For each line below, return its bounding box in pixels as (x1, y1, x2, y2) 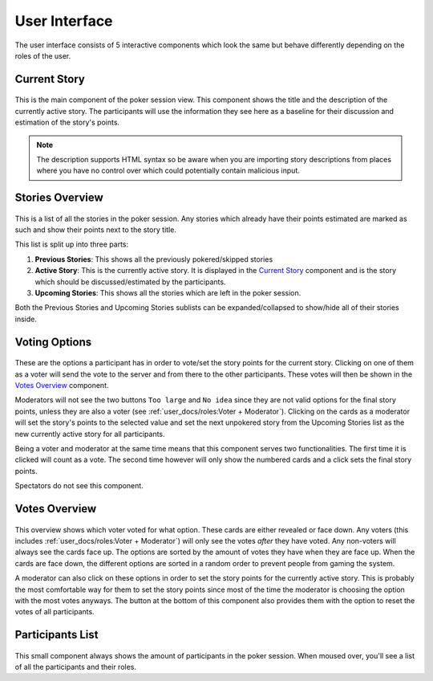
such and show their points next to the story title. (14, 225, 176, 234)
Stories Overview (14, 191, 103, 205)
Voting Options (14, 335, 92, 349)
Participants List (14, 628, 99, 642)
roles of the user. (14, 51, 71, 60)
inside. (14, 314, 38, 324)
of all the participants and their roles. (14, 663, 136, 672)
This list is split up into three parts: (14, 239, 129, 249)
